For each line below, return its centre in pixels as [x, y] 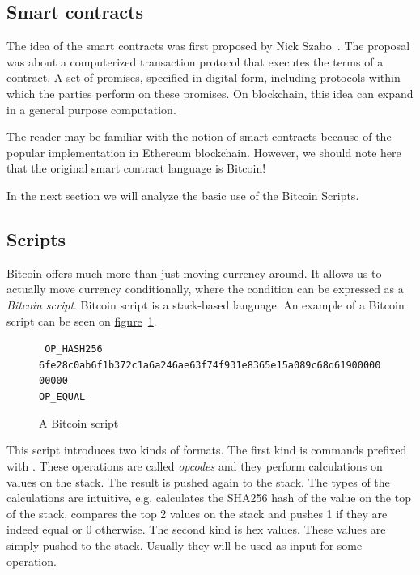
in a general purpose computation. [91, 109]
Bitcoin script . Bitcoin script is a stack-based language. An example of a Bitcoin [206, 304]
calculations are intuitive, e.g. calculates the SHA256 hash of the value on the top [209, 498]
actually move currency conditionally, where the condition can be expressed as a [205, 289]
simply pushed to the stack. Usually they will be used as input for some [185, 545]
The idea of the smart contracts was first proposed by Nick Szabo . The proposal [208, 46]
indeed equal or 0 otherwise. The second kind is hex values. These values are [196, 529]
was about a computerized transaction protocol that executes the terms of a [195, 61]
